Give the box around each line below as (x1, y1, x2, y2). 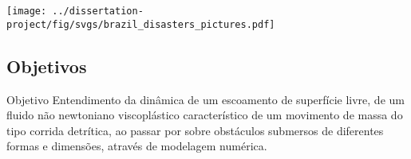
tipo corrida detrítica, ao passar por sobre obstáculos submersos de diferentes (6, 122, 384, 138)
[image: (6, 6, 47, 17)
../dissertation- (52, 6, 144, 17)
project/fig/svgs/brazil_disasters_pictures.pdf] (6, 18, 275, 30)
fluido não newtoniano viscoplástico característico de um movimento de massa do (6, 107, 403, 123)
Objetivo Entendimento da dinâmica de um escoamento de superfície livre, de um (6, 91, 405, 107)
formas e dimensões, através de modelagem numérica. (6, 138, 267, 154)
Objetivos (6, 53, 87, 78)
